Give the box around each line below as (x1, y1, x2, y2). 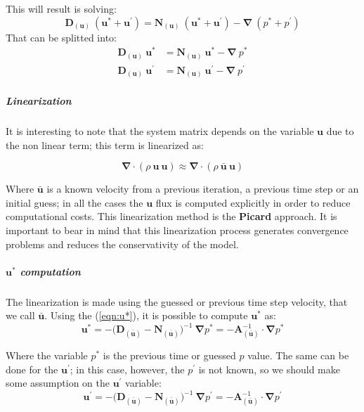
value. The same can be (247, 348, 349, 363)
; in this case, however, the (70, 361, 185, 376)
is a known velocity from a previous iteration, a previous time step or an (46, 181, 359, 196)
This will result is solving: (6, 1, 117, 15)
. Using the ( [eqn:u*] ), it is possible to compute (44, 308, 248, 323)
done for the (6, 361, 58, 376)
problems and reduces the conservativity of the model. (6, 236, 239, 251)
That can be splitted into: (6, 30, 117, 44)
